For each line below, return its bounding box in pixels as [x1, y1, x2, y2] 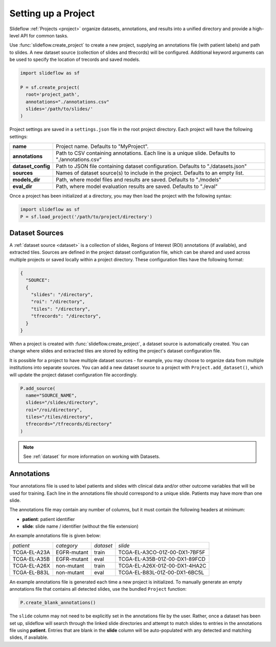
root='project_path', [26, 92, 80, 97]
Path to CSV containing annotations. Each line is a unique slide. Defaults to [55, 150, 236, 157]
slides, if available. [9, 634, 49, 640]
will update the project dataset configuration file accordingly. [9, 371, 138, 378]
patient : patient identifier [22, 516, 75, 522]
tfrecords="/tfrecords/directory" [26, 421, 112, 427]
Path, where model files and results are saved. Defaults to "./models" [55, 176, 222, 183]
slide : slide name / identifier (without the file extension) [22, 523, 139, 530]
